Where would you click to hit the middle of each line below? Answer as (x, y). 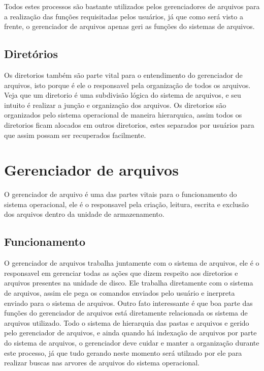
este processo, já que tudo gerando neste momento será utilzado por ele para (123, 352)
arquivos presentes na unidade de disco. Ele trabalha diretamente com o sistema (129, 283)
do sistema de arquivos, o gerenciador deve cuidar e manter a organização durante (132, 343)
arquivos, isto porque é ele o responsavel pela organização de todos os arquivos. (127, 85)
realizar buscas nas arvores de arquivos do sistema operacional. (102, 363)
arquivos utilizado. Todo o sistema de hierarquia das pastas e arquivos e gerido (127, 322)
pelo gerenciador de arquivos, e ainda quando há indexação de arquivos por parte (130, 333)
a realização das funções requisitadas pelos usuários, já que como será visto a (124, 16)
